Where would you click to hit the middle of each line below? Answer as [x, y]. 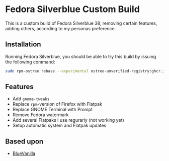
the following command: [30, 62]
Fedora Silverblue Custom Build [72, 9]
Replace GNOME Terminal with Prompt [53, 110]
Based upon [24, 141]
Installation [23, 45]
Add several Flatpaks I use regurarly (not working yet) [68, 120]
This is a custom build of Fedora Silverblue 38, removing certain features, [81, 23]
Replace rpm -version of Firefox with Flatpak [57, 104]
